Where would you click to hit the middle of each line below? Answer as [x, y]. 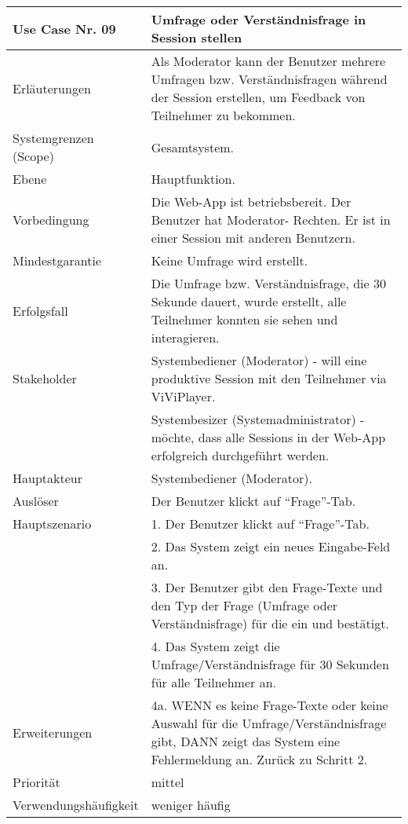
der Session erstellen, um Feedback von [258, 97]
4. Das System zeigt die [215, 646]
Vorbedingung [51, 220]
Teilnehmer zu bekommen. [223, 115]
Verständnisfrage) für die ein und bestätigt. [270, 623]
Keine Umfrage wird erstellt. [229, 260]
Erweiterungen [53, 732]
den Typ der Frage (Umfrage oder [244, 605]
